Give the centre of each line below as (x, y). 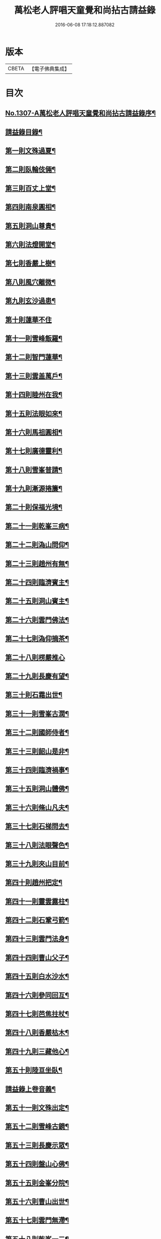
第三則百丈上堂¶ (31, 188)
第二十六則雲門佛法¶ (37, 620)
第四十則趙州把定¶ (34, 883)
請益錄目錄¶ (24, 132)
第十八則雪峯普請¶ (34, 470)
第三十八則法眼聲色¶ (37, 845)
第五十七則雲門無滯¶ (37, 1221)
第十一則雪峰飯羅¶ (34, 338)
